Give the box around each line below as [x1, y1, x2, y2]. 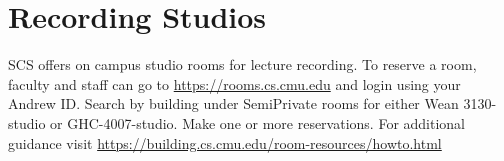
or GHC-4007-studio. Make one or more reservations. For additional [50, 112, 466, 133]
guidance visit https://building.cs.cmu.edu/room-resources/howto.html [8, 132, 442, 153]
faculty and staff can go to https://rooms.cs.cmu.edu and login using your [8, 73, 461, 94]
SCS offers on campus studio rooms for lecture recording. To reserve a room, [8, 54, 477, 75]
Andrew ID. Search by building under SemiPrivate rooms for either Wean [8, 93, 459, 114]
